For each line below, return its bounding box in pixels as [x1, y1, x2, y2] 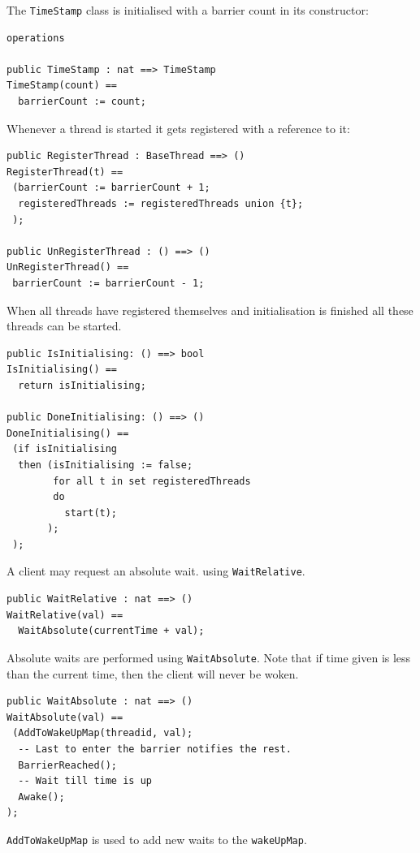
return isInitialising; [18, 379, 146, 391]
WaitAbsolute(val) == [6, 711, 123, 723]
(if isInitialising [12, 443, 118, 455]
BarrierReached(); [18, 759, 118, 771]
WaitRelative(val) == [6, 609, 123, 621]
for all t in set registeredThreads [53, 475, 251, 487]
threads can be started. [6, 317, 122, 334]
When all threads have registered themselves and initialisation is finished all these [6, 301, 414, 318]
